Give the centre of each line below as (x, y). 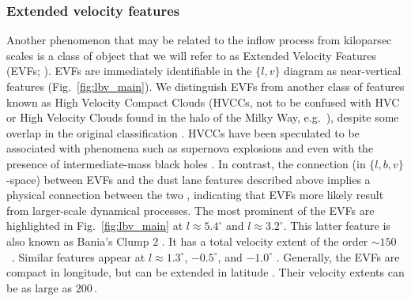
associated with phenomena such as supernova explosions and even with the (190, 148)
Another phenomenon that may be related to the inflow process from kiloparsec (199, 40)
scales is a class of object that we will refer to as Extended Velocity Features (192, 55)
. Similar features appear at (79, 256)
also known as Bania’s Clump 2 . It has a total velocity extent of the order (187, 241)
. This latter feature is (337, 226)
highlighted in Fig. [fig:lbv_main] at (95, 226)
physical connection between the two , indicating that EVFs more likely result (195, 195)
